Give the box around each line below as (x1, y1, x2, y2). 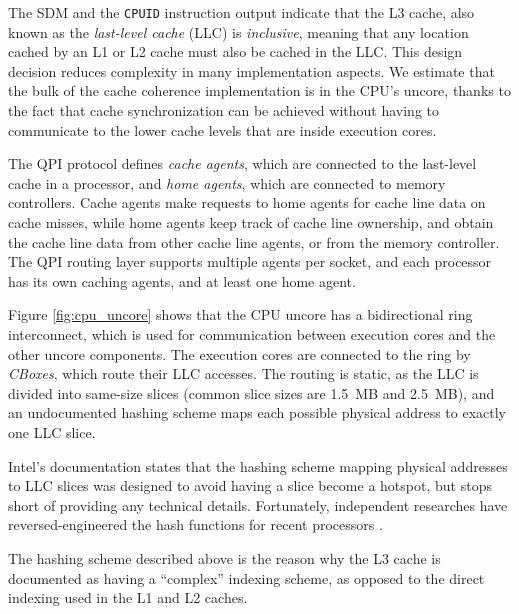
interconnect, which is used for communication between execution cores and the (8, 323, 496, 344)
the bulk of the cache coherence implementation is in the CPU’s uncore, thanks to (8, 80, 511, 101)
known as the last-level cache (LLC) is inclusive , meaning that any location (8, 21, 469, 42)
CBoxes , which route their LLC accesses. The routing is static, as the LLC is (8, 363, 479, 384)
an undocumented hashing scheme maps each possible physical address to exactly (8, 402, 507, 423)
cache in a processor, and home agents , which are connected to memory (8, 172, 446, 193)
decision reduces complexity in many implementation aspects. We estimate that (8, 60, 495, 81)
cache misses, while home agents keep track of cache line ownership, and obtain (8, 212, 494, 232)
